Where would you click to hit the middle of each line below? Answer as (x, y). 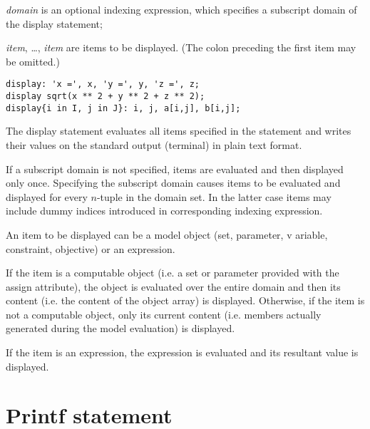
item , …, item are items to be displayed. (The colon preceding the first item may (181, 47)
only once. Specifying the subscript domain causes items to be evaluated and (173, 183)
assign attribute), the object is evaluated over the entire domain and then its (173, 286)
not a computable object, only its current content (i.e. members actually (164, 314)
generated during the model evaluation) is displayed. (120, 328)
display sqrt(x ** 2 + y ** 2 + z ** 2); (106, 97)
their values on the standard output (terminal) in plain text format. (154, 144)
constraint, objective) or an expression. (91, 248)
